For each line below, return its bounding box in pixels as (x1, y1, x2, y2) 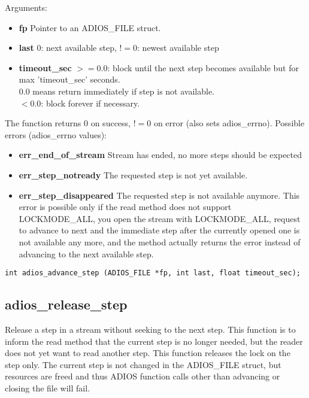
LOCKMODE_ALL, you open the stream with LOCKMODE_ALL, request (19, 212, 301, 224)
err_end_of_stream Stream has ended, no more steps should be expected (19, 148, 302, 161)
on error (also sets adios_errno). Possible (153, 117, 305, 129)
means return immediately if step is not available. (32, 84, 214, 97)
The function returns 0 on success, (5, 117, 131, 129)
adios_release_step (5, 295, 128, 314)
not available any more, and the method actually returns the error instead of (19, 235, 301, 248)
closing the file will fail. (5, 381, 90, 394)
